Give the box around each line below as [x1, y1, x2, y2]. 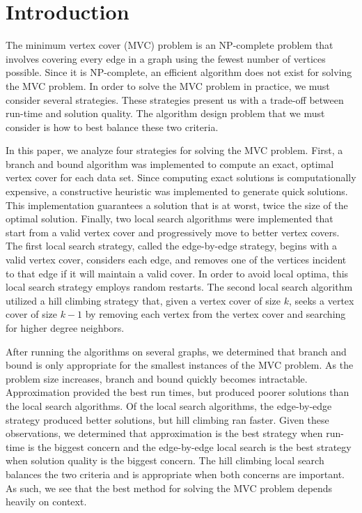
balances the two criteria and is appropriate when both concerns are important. [6, 466, 345, 481]
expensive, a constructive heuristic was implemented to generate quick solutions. [6, 184, 348, 199]
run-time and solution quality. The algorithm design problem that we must [6, 106, 325, 121]
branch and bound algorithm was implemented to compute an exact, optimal [6, 156, 334, 171]
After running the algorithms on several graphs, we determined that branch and [6, 344, 347, 358]
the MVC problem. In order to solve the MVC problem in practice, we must [6, 78, 330, 93]
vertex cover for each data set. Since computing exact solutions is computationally [6, 170, 356, 185]
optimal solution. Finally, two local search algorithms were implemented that [6, 211, 333, 226]
